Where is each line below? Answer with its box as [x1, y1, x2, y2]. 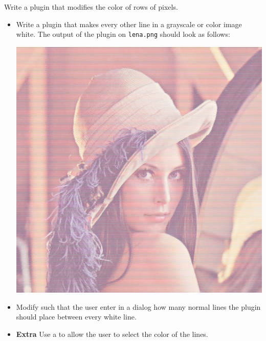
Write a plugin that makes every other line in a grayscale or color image [16, 18, 242, 29]
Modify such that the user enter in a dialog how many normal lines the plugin [16, 301, 261, 312]
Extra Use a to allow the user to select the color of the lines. [16, 328, 208, 339]
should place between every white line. [16, 311, 137, 322]
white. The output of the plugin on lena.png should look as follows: [16, 29, 230, 39]
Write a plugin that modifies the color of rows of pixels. [4, 2, 178, 12]
